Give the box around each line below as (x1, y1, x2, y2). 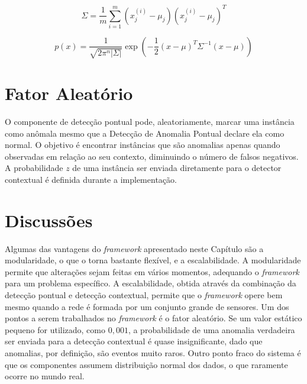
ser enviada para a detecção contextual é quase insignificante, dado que (5, 335, 263, 347)
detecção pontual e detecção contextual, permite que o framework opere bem (5, 289, 283, 301)
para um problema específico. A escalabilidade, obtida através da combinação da (5, 277, 296, 289)
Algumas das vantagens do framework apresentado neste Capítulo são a (5, 242, 264, 254)
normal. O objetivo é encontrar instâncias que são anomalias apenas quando (5, 138, 280, 151)
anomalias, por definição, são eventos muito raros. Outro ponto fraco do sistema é (5, 346, 301, 359)
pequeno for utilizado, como (5, 323, 106, 335)
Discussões (5, 208, 93, 232)
